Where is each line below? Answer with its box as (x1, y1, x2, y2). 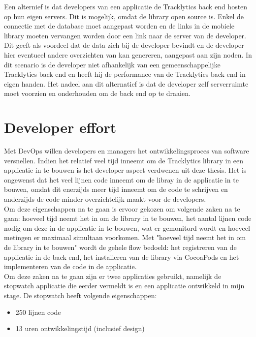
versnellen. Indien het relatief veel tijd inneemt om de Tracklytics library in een (4, 155, 244, 165)
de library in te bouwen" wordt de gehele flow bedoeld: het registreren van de (4, 242, 237, 252)
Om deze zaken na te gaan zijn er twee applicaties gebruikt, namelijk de (4, 271, 222, 281)
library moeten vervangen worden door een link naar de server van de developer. (4, 30, 246, 40)
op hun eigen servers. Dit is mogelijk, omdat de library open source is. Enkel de (4, 11, 244, 21)
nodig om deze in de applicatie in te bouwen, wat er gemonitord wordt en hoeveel (4, 222, 250, 233)
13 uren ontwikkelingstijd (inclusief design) (15, 323, 145, 334)
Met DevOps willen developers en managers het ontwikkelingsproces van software (4, 146, 249, 156)
